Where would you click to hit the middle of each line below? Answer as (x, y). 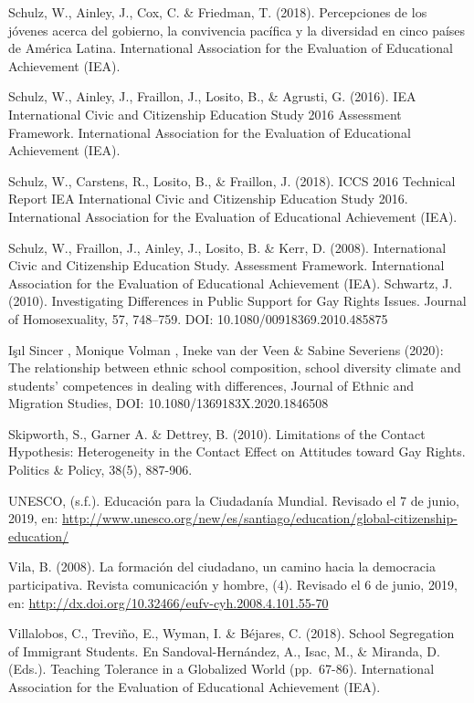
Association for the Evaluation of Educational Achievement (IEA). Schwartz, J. (231, 283)
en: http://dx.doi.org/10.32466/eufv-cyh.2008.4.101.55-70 (169, 602)
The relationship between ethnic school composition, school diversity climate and (235, 367)
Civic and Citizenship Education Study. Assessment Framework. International (226, 265)
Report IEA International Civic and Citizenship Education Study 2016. (208, 199)
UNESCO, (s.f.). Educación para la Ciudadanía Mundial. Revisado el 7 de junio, (234, 500)
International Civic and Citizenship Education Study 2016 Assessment (205, 114)
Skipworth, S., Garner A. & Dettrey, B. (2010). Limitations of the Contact (217, 433)
